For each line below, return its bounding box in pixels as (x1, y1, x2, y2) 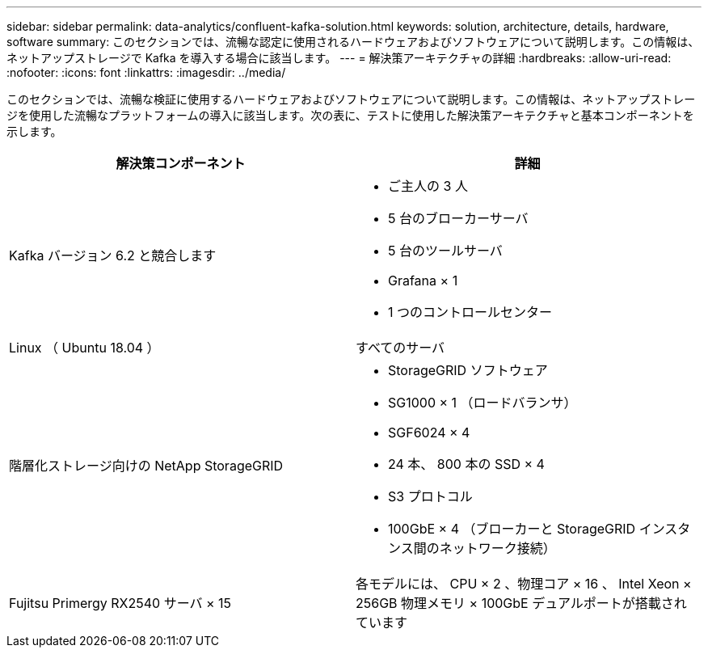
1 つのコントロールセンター (388, 304, 553, 320)
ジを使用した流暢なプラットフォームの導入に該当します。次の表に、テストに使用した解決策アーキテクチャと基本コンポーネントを (6, 108, 694, 122)
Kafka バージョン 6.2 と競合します (9, 247, 217, 264)
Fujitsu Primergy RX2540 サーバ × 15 (9, 595, 232, 611)
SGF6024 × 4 (388, 424, 470, 441)
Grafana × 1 (388, 272, 458, 289)
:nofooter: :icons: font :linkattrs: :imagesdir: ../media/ (6, 65, 286, 79)
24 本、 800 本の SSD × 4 (388, 456, 545, 472)
